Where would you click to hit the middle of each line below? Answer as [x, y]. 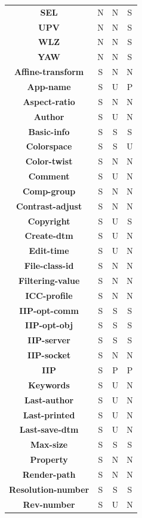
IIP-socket [49, 355]
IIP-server [49, 340]
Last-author [49, 399]
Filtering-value [49, 280]
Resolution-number [49, 489]
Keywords [49, 384]
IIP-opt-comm [49, 310]
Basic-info [49, 131]
